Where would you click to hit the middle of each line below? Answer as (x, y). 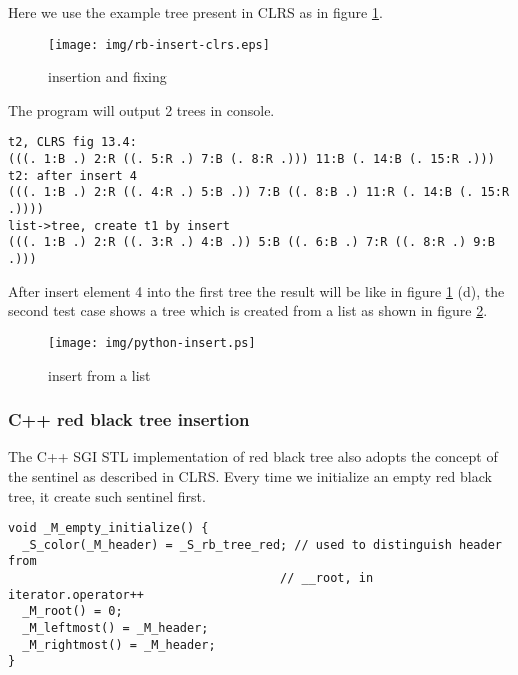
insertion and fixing (107, 76)
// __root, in (327, 578)
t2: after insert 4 (72, 175)
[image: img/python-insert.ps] (152, 342)
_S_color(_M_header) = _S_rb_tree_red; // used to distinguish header (262, 544)
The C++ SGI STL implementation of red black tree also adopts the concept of (253, 456)
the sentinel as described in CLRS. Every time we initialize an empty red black (250, 475)
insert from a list (99, 374)
